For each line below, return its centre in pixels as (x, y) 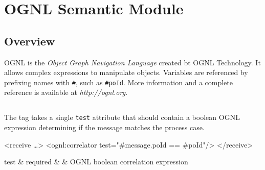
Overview (30, 41)
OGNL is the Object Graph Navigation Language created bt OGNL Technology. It (132, 62)
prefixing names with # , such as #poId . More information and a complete (118, 82)
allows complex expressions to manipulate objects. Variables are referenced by (126, 72)
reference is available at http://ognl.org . (66, 92)
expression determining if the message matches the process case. (104, 127)
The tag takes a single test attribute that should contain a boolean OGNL (122, 117)
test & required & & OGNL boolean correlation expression (96, 162)
